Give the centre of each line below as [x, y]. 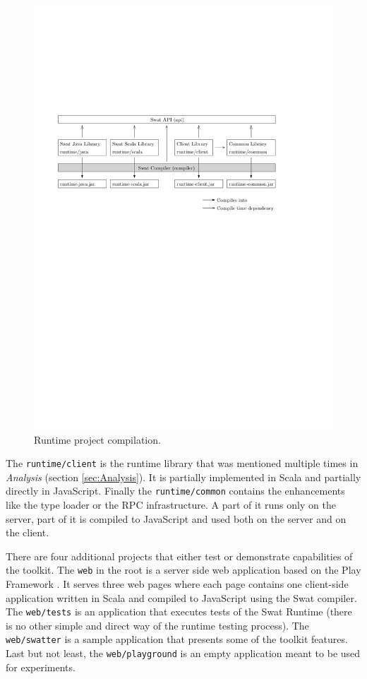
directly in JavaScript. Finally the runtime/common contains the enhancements [175, 491]
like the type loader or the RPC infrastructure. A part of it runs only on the [171, 505]
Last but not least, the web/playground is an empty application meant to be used [183, 653]
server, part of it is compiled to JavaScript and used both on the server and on [176, 518]
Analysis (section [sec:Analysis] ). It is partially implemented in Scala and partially [183, 477]
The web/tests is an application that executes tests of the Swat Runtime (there [179, 612]
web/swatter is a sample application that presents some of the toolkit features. [177, 639]
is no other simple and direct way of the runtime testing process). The [157, 625]
